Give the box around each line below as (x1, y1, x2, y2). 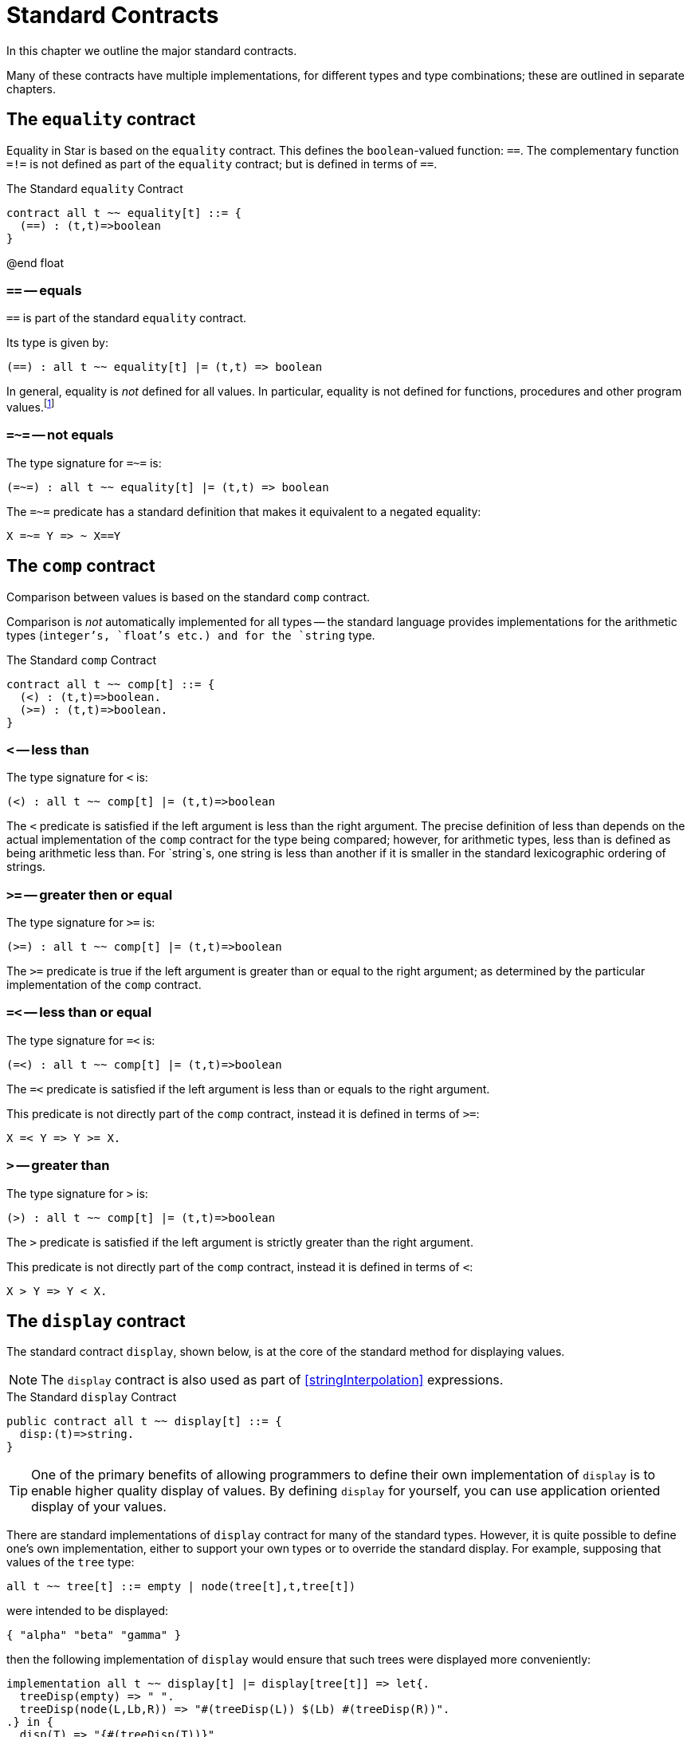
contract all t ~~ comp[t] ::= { (6, 677, 215, 691)
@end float (6, 255, 65, 270)
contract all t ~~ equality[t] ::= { (6, 206, 242, 219)
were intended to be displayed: (6, 1604, 169, 1618)
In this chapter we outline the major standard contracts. (6, 43, 297, 57)
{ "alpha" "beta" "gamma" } (6, 1629, 182, 1642)
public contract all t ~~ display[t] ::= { (6, 1415, 282, 1428)
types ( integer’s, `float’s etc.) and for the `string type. (6, 628, 375, 642)
